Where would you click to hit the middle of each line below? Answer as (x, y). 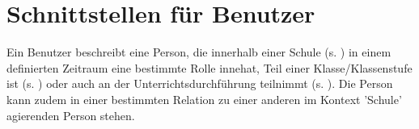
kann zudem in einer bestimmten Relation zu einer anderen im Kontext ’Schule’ (204, 99)
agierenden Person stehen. (71, 115)
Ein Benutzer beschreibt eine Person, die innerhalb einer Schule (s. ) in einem (199, 52)
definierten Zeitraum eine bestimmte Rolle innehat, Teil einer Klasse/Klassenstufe (209, 67)
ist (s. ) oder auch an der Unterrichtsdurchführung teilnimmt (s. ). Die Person (200, 83)
